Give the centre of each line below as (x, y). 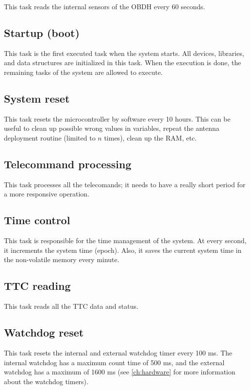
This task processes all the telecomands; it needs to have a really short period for (125, 184)
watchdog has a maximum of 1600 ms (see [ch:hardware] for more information (120, 372)
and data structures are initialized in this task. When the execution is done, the (123, 62)
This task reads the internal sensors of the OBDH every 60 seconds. (105, 6)
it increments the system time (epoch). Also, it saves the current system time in (123, 250)
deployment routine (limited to (50, 137)
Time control (37, 220)
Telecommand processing (68, 164)
